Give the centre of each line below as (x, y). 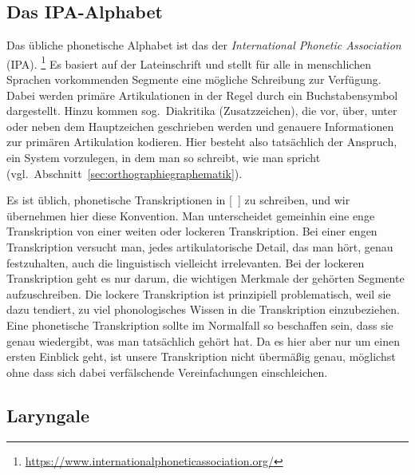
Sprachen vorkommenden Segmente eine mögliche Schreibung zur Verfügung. (194, 79)
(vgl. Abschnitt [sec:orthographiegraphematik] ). (125, 173)
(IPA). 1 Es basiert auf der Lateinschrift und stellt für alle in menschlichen (189, 62)
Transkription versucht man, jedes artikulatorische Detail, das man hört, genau (200, 246)
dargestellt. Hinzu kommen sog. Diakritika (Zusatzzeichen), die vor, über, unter (202, 111)
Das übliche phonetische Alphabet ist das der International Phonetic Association (204, 45)
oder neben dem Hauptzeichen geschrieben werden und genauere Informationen (200, 126)
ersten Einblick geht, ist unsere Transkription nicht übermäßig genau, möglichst (201, 356)
